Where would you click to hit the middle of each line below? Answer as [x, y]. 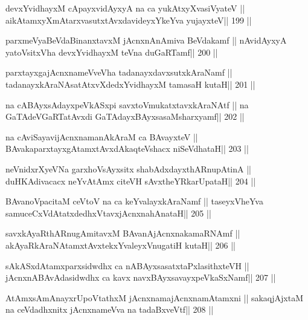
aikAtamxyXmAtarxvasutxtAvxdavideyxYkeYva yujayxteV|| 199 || [129, 20]
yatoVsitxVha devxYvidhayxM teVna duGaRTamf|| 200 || [112, 52]
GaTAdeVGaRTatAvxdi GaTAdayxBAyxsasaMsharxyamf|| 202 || [125, 116]
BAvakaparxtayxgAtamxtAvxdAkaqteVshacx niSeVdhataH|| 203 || [127, 149]
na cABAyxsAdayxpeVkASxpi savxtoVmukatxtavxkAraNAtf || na [127, 104]
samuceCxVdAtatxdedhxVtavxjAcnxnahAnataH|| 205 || [108, 213]
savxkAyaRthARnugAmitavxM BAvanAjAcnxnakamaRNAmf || [123, 233]
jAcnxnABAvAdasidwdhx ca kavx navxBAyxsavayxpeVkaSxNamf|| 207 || [141, 277]
